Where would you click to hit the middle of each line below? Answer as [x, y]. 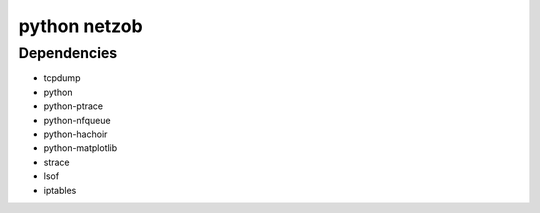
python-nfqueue [77, 120]
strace [56, 162]
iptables [60, 190]
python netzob [81, 26]
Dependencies [68, 53]
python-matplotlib [80, 148]
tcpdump [62, 78]
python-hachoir [75, 134]
